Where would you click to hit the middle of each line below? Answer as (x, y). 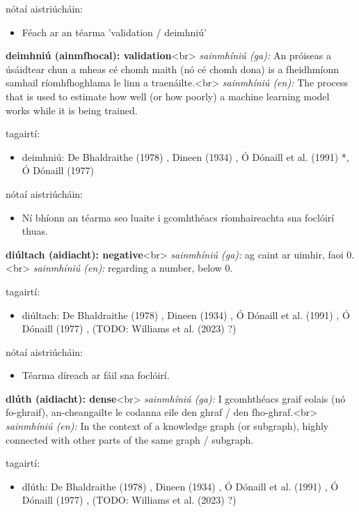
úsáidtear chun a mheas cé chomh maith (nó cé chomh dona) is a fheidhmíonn (172, 69)
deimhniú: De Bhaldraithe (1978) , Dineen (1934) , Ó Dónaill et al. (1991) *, (185, 156)
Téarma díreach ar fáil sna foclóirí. (96, 375)
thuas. (35, 231)
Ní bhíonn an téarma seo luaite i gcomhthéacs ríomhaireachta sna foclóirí (178, 217)
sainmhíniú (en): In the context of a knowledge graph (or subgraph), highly (167, 426)
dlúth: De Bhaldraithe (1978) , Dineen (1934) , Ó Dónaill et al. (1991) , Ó (180, 486)
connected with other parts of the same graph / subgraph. (130, 439)
